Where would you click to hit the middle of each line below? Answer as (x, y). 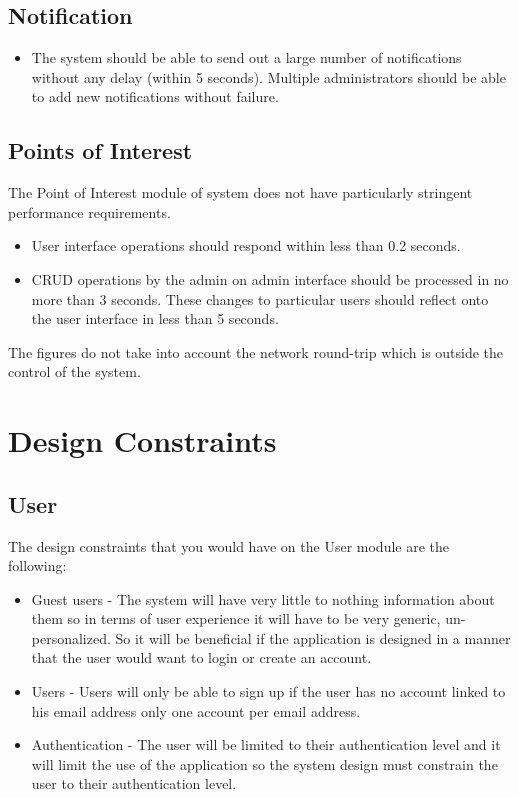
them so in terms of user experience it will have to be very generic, (236, 618)
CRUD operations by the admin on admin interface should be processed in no (270, 278)
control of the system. (74, 371)
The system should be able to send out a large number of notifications (246, 57)
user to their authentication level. (134, 783)
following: (37, 565)
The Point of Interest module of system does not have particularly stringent (240, 192)
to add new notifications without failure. (155, 96)
